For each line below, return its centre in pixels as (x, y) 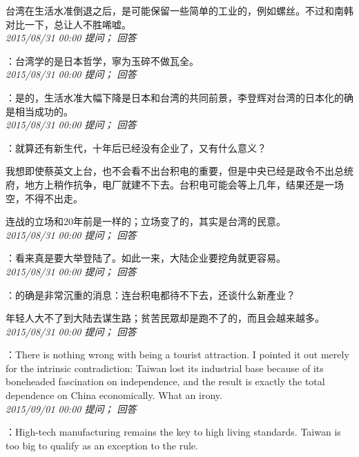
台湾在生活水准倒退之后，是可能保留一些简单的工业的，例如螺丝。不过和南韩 (179, 10)
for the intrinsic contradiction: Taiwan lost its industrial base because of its (165, 368)
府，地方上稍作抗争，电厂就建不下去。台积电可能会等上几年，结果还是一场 (175, 184)
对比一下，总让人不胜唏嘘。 (68, 24)
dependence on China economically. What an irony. (114, 395)
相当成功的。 (44, 111)
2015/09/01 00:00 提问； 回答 (71, 408)
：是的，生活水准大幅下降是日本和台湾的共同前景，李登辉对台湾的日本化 (170, 97)
